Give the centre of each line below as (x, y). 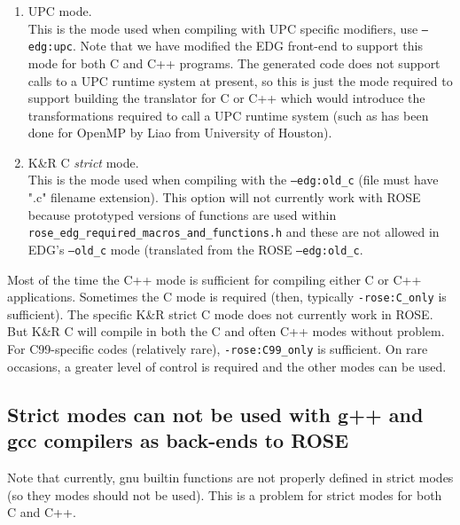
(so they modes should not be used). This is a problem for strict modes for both (225, 494)
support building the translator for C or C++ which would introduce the (226, 98)
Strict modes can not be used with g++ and (215, 414)
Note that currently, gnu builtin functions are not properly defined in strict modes (230, 477)
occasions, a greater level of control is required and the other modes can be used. (227, 366)
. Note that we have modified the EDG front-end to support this (247, 46)
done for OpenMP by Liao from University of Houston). (180, 133)
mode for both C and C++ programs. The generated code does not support (234, 63)
